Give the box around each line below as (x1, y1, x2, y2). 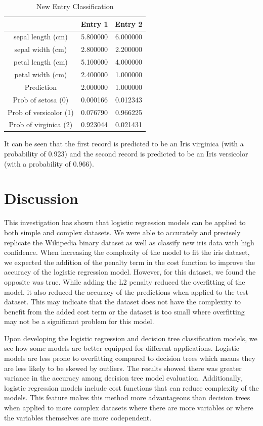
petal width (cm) (14, 69, 67, 79)
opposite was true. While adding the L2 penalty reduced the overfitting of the (4, 276, 245, 287)
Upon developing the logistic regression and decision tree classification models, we (4, 333, 257, 343)
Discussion (4, 188, 78, 208)
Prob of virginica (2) (9, 119, 73, 130)
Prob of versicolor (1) (8, 107, 74, 117)
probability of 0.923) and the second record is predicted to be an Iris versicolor (4, 148, 248, 159)
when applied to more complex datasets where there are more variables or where (4, 402, 253, 413)
